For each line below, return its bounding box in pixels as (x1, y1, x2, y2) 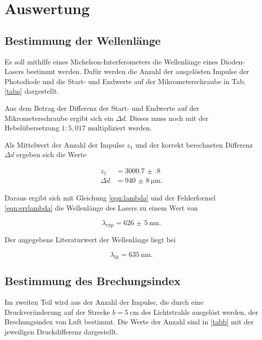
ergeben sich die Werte (16, 149, 87, 160)
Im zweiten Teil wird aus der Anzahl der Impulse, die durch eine (5, 297, 204, 307)
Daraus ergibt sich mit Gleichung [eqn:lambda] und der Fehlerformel (5, 192, 216, 203)
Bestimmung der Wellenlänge (5, 32, 161, 48)
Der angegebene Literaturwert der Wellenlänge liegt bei (5, 234, 176, 245)
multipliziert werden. (88, 122, 152, 133)
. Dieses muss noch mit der (125, 112, 209, 123)
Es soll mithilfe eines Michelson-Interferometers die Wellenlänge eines (5, 56, 218, 66)
